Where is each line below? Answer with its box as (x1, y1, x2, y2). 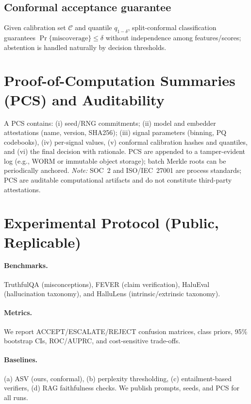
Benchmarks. (4, 260, 48, 270)
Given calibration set (4, 22, 66, 33)
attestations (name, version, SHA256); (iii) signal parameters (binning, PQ (4, 127, 227, 137)
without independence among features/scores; (105, 33, 241, 42)
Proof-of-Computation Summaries (4, 70, 235, 90)
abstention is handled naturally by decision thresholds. (4, 42, 167, 52)
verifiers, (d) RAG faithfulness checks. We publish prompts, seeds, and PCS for (4, 383, 240, 393)
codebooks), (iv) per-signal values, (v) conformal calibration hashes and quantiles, (4, 136, 248, 147)
